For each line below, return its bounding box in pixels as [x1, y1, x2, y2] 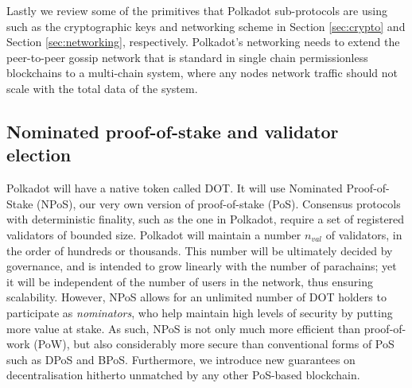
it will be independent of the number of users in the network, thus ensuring [6, 273, 373, 289]
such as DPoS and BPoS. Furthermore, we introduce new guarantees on [6, 351, 356, 367]
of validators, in [325, 226, 402, 242]
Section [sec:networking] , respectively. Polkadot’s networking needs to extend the [6, 33, 400, 50]
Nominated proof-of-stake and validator [6, 118, 339, 143]
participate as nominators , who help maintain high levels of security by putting [6, 304, 393, 320]
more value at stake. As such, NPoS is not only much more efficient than [6, 320, 361, 336]
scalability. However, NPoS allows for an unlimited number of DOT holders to [6, 289, 387, 305]
